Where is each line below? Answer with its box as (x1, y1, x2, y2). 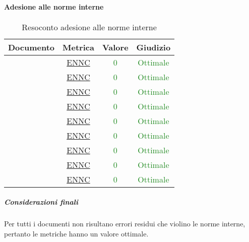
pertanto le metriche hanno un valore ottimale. (4, 228, 149, 238)
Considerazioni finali (4, 197, 78, 207)
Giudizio (136, 41, 171, 53)
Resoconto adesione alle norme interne (22, 21, 157, 33)
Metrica (63, 41, 94, 53)
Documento (8, 41, 55, 53)
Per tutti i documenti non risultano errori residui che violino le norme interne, (4, 218, 245, 229)
